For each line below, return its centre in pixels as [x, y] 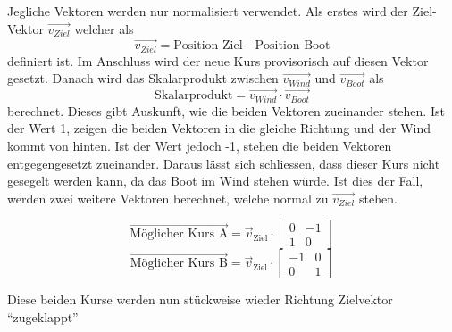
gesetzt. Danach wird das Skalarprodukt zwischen [143, 78]
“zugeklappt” [43, 316]
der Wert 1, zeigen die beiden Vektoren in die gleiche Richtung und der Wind [219, 128]
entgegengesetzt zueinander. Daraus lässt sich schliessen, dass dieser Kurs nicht [224, 163]
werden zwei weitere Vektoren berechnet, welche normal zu [168, 198]
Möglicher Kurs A [179, 234]
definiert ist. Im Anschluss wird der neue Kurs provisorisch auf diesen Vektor [218, 60]
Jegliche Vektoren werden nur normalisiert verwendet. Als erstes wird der [208, 11]
